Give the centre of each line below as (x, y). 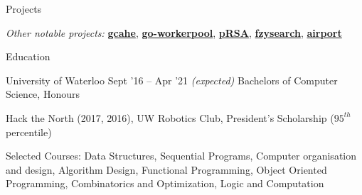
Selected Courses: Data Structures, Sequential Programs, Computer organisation (181, 156)
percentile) (29, 132)
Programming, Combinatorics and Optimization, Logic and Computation (165, 183)
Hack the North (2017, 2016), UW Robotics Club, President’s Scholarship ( (170, 117)
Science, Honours (43, 94)
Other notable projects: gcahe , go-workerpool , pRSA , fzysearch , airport (174, 32)
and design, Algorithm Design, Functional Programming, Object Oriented (166, 169)
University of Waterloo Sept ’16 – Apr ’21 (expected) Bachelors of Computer (172, 80)
